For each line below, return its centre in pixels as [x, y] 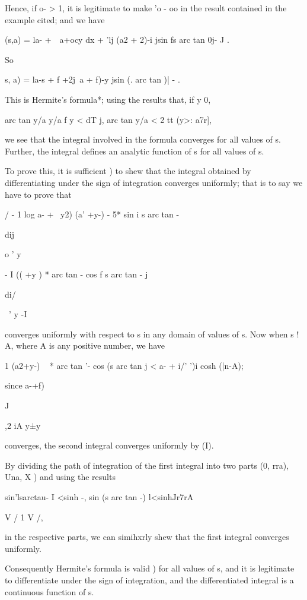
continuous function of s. [49, 591]
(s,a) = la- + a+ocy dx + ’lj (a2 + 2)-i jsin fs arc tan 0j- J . [117, 40]
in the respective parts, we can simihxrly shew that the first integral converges [147, 537]
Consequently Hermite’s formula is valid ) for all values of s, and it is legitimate [150, 568]
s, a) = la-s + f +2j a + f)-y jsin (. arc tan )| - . [92, 79]
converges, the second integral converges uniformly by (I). [109, 445]
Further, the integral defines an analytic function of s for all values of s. [135, 151]
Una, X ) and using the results [60, 477]
